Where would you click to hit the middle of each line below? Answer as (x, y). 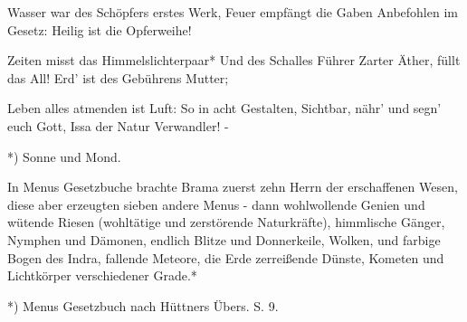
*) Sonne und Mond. (64, 156)
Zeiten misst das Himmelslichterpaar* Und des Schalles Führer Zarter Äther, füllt (234, 60)
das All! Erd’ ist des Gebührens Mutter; (118, 77)
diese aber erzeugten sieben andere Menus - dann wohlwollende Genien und (216, 204)
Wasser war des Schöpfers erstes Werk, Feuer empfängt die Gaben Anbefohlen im (233, 12)
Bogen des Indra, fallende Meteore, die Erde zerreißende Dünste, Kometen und (226, 257)
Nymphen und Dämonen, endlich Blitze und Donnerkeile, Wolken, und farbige (224, 239)
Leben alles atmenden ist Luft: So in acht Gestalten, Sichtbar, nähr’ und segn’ (224, 108)
